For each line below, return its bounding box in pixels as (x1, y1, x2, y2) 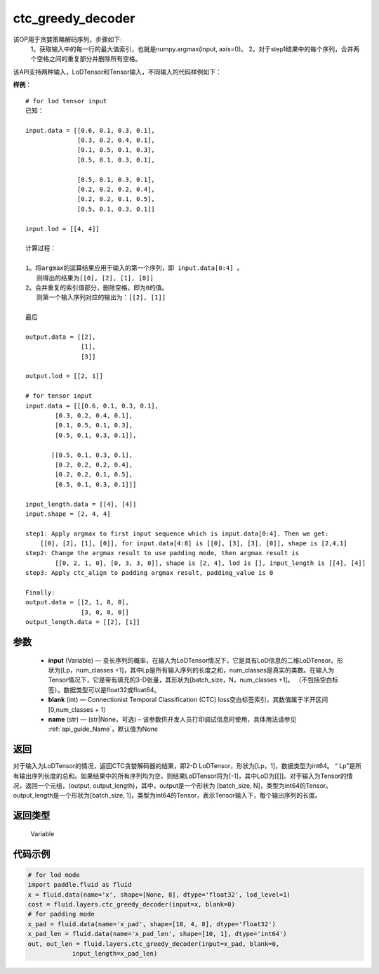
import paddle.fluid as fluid (27, 881, 132, 889)
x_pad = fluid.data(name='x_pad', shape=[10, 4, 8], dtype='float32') (27, 920, 277, 928)
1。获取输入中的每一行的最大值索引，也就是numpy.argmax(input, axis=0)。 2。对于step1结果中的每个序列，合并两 (30, 44, 360, 53)
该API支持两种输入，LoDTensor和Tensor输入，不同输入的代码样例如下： (13, 67, 222, 76)
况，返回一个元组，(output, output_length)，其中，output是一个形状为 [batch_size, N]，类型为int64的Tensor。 (13, 781, 333, 790)
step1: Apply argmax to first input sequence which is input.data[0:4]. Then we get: (25, 529, 329, 538)
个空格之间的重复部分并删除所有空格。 (30, 55, 142, 63)
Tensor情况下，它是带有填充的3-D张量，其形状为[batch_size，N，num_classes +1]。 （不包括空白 (48, 675, 333, 684)
